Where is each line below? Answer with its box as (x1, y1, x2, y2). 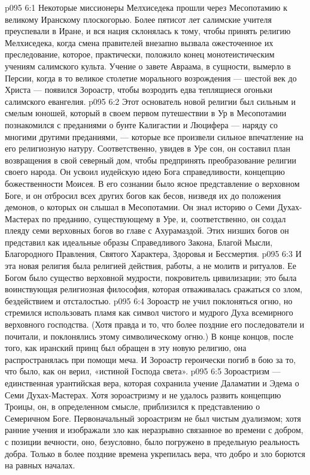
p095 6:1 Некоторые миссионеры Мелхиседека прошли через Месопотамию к (5, 1, 288, 13)
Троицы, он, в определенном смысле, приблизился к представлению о (5, 400, 260, 413)
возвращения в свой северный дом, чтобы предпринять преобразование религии (5, 153, 297, 166)
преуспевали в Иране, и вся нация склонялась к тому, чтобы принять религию (5, 25, 291, 37)
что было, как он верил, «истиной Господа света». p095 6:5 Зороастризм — (5, 365, 281, 377)
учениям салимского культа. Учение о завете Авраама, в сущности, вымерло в (5, 59, 291, 72)
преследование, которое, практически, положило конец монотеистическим (5, 48, 275, 60)
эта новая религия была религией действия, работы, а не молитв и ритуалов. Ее (5, 259, 297, 272)
